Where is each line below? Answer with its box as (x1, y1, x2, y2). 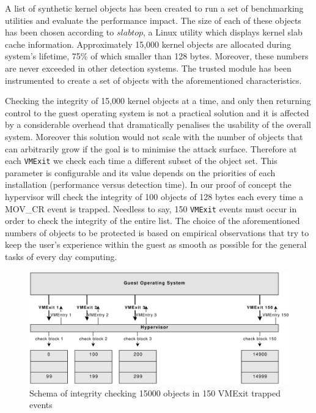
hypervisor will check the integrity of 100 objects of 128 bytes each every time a (5, 190, 303, 203)
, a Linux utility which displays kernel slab (143, 26, 303, 39)
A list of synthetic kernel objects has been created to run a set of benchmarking (5, 2, 304, 14)
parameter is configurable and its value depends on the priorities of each (5, 166, 276, 179)
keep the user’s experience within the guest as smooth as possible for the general (5, 238, 307, 251)
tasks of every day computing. (5, 250, 117, 262)
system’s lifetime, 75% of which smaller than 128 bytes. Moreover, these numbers (5, 50, 309, 62)
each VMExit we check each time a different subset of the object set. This (5, 154, 277, 167)
